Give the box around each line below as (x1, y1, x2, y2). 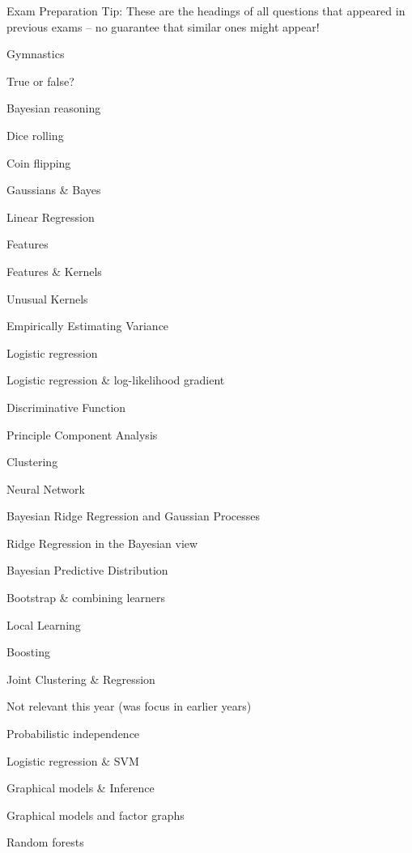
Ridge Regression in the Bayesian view (6, 534, 198, 551)
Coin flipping (6, 154, 71, 171)
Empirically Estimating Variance (6, 317, 169, 334)
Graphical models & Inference (6, 779, 155, 796)
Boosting (6, 643, 50, 660)
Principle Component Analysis (6, 426, 158, 443)
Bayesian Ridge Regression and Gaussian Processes (6, 507, 261, 524)
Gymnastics (6, 45, 65, 62)
